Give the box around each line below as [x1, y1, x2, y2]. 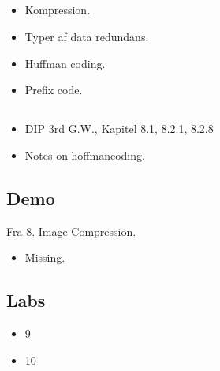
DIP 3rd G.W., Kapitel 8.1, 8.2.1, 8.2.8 [24, 120, 214, 137]
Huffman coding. [24, 55, 106, 71]
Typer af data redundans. [24, 28, 149, 44]
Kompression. [24, 2, 91, 18]
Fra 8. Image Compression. [6, 222, 136, 239]
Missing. [24, 249, 65, 266]
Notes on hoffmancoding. [24, 146, 145, 163]
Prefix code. [24, 81, 83, 98]
